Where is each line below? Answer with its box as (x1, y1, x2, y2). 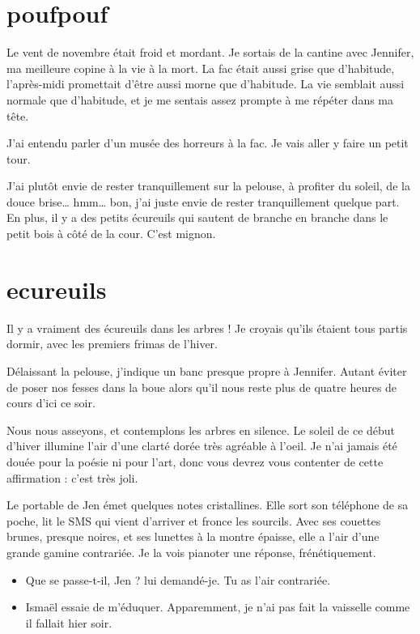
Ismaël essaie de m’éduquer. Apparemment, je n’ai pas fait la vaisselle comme (25, 598, 410, 615)
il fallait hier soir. (25, 614, 112, 631)
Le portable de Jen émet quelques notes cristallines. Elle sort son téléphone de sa (6, 496, 409, 513)
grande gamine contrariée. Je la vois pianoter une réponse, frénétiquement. (6, 543, 376, 560)
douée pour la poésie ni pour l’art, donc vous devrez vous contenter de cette (6, 453, 384, 470)
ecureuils (6, 272, 107, 305)
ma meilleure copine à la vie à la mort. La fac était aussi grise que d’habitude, (6, 59, 395, 76)
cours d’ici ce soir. (6, 394, 95, 411)
